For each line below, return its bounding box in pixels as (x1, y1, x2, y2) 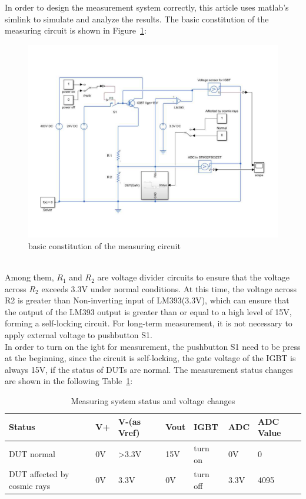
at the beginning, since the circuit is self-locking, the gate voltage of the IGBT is (5, 352, 296, 364)
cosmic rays (9, 480, 51, 492)
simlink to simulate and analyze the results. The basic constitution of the (5, 12, 269, 25)
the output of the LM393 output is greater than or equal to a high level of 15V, (5, 305, 292, 318)
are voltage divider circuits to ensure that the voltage (97, 271, 290, 283)
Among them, (5, 271, 54, 283)
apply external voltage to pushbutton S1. (5, 329, 152, 341)
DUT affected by (9, 468, 69, 480)
